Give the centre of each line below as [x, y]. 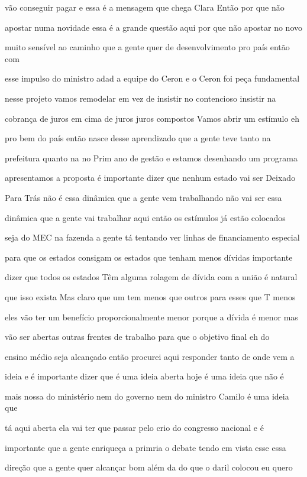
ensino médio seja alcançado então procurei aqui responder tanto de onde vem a [150, 356]
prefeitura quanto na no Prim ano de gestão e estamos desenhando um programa [151, 158]
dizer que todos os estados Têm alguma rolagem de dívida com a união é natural [151, 277]
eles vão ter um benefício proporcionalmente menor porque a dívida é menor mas [151, 317]
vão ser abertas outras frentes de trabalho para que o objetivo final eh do [137, 337]
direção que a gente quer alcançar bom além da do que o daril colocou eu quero [149, 467]
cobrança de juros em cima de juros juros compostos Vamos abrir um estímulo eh [152, 118]
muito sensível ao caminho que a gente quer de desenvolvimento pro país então [147, 47]
